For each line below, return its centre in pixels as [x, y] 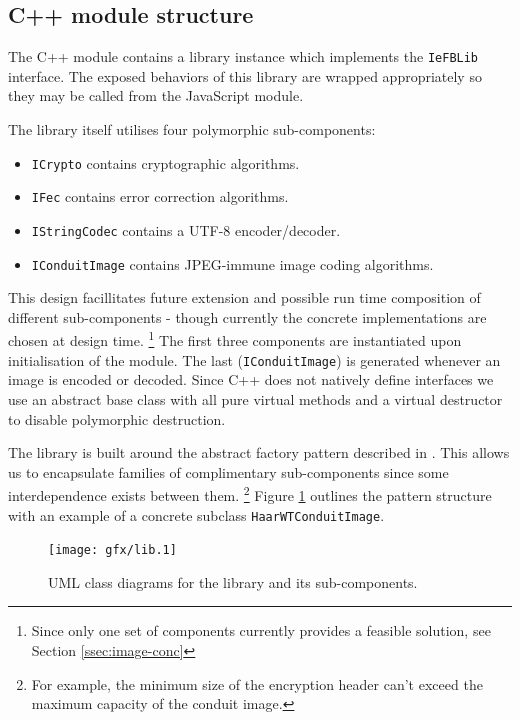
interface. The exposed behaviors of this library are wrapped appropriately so [245, 75]
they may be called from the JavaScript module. [156, 95]
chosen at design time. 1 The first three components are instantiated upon [235, 339]
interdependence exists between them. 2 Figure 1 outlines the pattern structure [250, 493]
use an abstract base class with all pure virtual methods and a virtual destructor [255, 398]
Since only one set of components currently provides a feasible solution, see [261, 630]
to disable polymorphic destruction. [117, 418]
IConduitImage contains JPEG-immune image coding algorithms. [232, 263]
